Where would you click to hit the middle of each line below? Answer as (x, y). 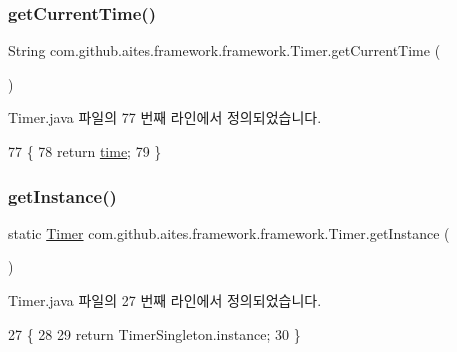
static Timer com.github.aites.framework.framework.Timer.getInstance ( (229, 232)
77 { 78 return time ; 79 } (85, 151)
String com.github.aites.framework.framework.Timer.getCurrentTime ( (224, 50)
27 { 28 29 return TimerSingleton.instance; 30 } (154, 333)
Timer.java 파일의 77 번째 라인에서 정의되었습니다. (165, 117)
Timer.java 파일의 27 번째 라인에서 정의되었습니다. (165, 300)
